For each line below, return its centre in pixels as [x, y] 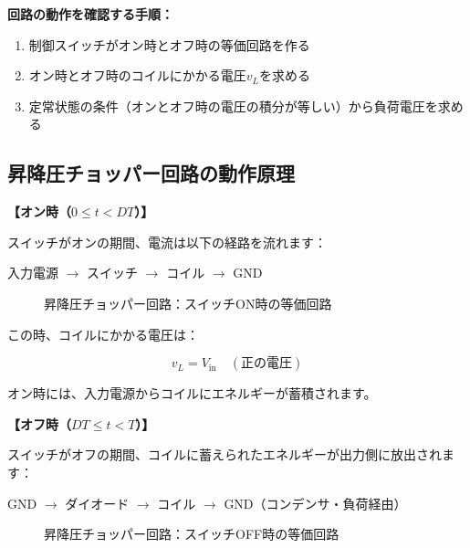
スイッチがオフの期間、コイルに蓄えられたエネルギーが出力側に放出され [225, 454]
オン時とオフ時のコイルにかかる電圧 [137, 75]
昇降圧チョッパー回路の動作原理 [151, 173]
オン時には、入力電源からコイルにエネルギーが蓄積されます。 [192, 393]
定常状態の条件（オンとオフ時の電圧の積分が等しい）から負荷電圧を [233, 105]
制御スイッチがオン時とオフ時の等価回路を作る [169, 44]
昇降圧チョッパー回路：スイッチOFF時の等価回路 [192, 534]
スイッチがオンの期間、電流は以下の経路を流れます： [167, 242]
